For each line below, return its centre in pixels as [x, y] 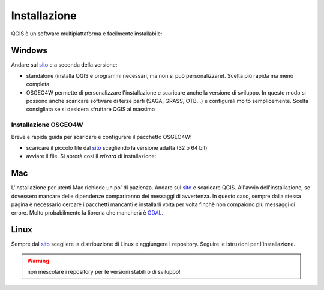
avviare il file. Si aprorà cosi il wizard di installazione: [91, 156]
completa [38, 84]
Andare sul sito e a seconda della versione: [64, 65]
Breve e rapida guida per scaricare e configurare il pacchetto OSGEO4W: [101, 137]
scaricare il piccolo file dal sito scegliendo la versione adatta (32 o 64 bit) [117, 147]
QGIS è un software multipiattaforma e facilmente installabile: [87, 34]
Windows [29, 51]
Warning [38, 261]
